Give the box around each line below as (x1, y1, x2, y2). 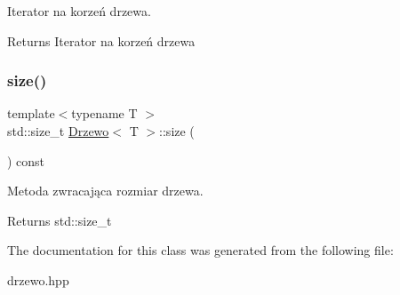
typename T (71, 104, 138, 123)
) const (7, 151, 45, 170)
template (7, 104, 55, 123)
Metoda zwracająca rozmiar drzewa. (7, 181, 204, 200)
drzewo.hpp (7, 270, 69, 289)
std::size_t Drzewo (7, 122, 109, 140)
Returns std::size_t (7, 211, 112, 229)
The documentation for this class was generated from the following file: (7, 241, 394, 259)
